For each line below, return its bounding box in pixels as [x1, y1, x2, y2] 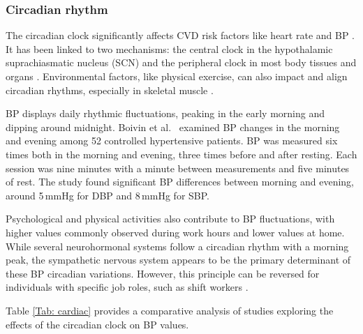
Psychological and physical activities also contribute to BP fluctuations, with [6, 211, 335, 226]
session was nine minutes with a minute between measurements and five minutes [6, 160, 350, 175]
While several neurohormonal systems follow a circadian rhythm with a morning [6, 238, 349, 253]
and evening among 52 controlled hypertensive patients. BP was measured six [6, 133, 338, 148]
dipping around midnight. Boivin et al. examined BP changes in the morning [6, 119, 340, 134]
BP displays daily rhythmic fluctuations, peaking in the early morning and [6, 106, 325, 121]
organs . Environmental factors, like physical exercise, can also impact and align [6, 69, 348, 83]
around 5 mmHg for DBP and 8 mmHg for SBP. [6, 188, 210, 202]
